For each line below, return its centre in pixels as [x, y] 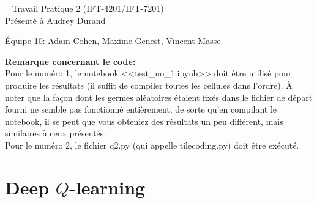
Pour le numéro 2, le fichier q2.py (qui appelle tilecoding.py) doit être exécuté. [152, 145]
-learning [107, 187]
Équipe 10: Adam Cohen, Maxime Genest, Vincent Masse [113, 41]
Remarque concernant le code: [70, 61]
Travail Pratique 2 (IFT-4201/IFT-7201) [88, 8]
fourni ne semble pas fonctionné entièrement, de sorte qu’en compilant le [141, 109]
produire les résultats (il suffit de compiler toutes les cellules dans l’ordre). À [149, 85]
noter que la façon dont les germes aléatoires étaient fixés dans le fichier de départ [159, 97]
